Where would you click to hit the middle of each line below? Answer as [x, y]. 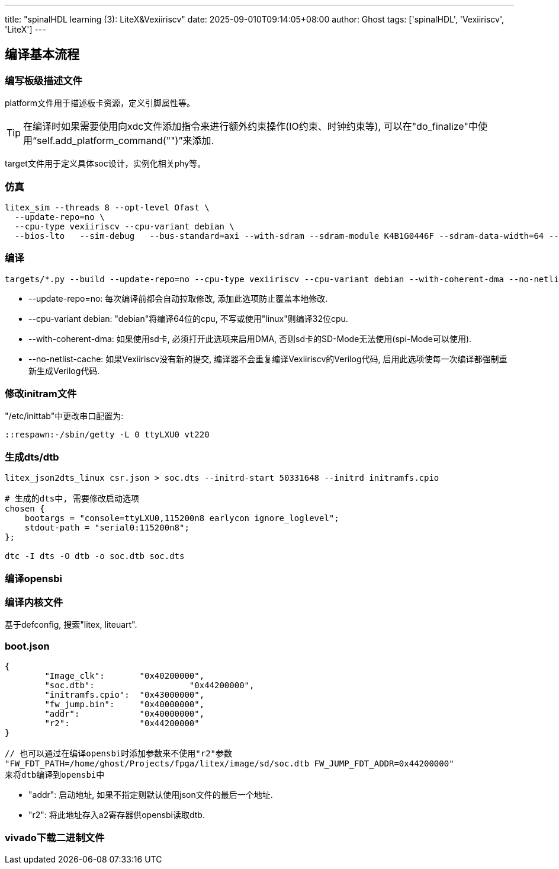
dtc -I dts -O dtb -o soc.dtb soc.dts [95, 556]
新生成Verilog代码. [64, 370]
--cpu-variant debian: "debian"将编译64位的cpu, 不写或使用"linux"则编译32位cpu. [188, 318]
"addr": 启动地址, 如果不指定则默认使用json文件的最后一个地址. [151, 795]
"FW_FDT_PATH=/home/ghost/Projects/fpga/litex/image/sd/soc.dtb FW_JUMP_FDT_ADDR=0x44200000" [229, 764]
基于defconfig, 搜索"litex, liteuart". [71, 625]
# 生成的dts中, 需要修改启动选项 [72, 499]
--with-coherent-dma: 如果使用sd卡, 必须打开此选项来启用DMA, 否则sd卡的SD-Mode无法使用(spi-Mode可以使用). [250, 338]
